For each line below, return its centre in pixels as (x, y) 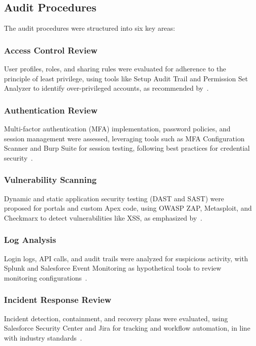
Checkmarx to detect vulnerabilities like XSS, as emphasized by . (103, 217)
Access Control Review (51, 50)
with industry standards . (43, 337)
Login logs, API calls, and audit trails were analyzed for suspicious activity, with (126, 258)
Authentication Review (51, 110)
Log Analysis (30, 240)
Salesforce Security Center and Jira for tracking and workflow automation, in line (127, 328)
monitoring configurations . (46, 277)
